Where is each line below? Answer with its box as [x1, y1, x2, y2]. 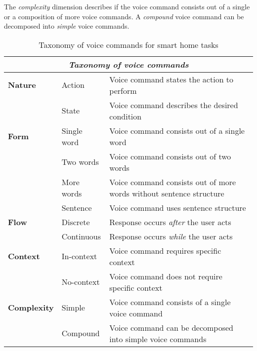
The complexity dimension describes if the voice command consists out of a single [4, 1, 250, 11]
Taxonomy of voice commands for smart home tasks [39, 39, 218, 50]
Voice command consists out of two [109, 150, 231, 162]
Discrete [61, 216, 90, 228]
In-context [61, 250, 97, 262]
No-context [61, 276, 100, 288]
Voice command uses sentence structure [109, 201, 246, 213]
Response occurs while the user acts [109, 230, 233, 242]
